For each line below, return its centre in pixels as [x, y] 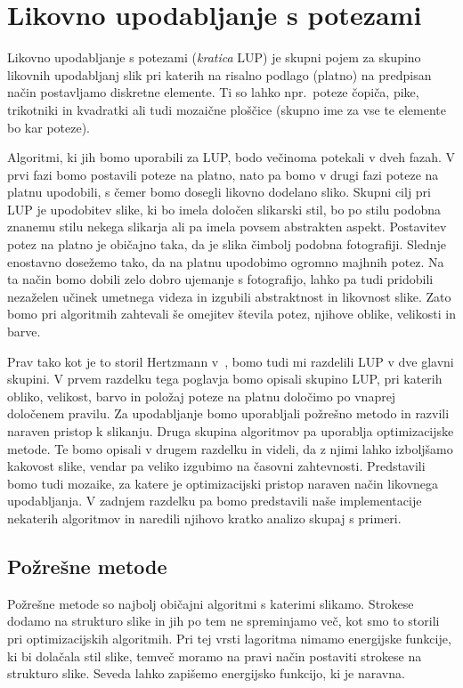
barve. [24, 332]
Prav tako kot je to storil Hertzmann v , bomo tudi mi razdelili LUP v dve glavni [231, 361]
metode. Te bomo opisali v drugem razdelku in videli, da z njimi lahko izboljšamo [230, 448]
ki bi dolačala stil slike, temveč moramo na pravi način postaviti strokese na [215, 656]
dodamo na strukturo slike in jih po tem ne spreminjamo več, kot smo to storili [223, 621]
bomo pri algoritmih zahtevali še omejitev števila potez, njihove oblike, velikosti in [231, 314]
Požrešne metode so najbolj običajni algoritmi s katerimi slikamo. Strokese [211, 603]
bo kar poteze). [49, 127]
